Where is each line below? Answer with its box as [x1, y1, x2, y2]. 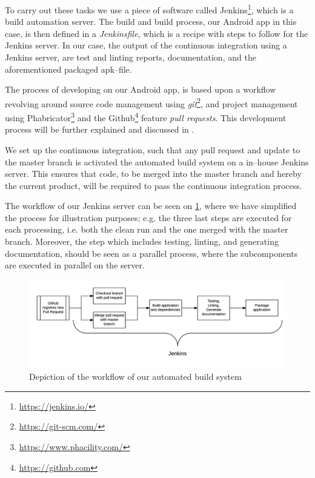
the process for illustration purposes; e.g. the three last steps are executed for [5, 211, 292, 224]
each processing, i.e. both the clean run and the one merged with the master [5, 223, 288, 236]
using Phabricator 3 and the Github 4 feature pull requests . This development [5, 110, 287, 124]
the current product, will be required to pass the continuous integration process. [5, 179, 302, 191]
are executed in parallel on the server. [5, 259, 145, 271]
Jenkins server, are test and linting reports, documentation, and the [5, 51, 256, 64]
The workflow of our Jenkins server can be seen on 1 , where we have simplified [5, 199, 297, 212]
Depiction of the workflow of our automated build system [29, 370, 242, 383]
